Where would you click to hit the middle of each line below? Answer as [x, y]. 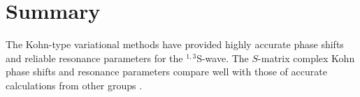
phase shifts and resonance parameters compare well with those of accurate [166, 72]
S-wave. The [223, 58]
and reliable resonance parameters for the [94, 58]
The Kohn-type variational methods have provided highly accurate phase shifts [175, 44]
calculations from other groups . [74, 85]
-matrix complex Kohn [307, 58]
